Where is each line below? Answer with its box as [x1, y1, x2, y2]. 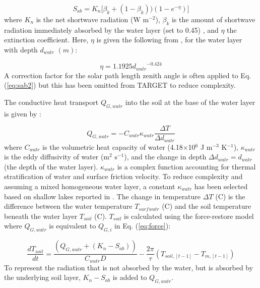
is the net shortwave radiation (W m [36, 14, 149, 24]
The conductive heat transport [4, 96, 99, 107]
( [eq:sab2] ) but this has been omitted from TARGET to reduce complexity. [4, 80, 236, 90]
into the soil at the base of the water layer [125, 96, 255, 107]
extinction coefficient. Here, [4, 34, 89, 45]
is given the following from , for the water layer [96, 34, 242, 45]
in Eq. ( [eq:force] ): [114, 220, 171, 231]
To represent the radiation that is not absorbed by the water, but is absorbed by [4, 262, 253, 272]
